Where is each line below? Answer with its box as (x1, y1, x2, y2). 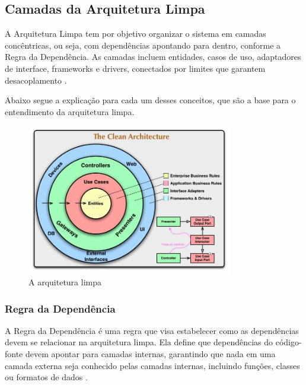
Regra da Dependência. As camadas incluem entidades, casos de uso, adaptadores (5, 50, 301, 63)
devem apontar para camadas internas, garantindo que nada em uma (25, 348, 276, 360)
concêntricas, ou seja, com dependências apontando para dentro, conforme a (5, 39, 281, 51)
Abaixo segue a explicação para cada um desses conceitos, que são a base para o (5, 94, 296, 106)
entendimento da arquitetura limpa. (5, 105, 135, 117)
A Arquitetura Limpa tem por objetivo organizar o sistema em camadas (5, 27, 266, 40)
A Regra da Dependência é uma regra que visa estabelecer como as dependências (5, 324, 299, 336)
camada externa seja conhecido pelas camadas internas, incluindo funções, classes (5, 359, 300, 371)
